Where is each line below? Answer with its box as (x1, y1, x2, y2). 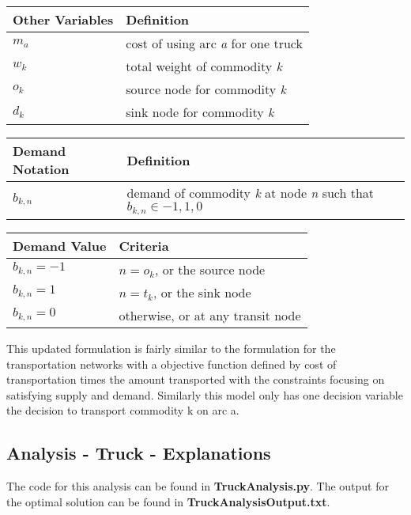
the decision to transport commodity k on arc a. (6, 402, 239, 418)
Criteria (119, 236, 169, 255)
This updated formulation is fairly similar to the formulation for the (6, 339, 336, 356)
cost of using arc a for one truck (126, 34, 303, 52)
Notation (13, 160, 70, 178)
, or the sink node (153, 282, 251, 301)
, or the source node (154, 259, 266, 278)
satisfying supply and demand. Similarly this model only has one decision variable (6, 386, 403, 403)
